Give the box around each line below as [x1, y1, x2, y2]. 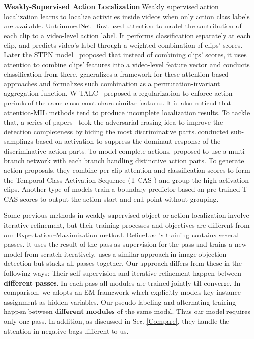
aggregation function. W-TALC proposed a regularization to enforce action [4, 88, 233, 98]
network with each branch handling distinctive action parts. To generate [27, 155, 244, 165]
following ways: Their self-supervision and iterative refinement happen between [4, 268, 242, 278]
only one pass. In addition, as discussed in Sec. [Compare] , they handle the [4, 316, 229, 326]
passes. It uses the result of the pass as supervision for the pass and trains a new [4, 239, 247, 249]
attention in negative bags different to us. [4, 325, 129, 336]
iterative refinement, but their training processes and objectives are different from [4, 220, 250, 230]
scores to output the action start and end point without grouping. [20, 193, 219, 204]
